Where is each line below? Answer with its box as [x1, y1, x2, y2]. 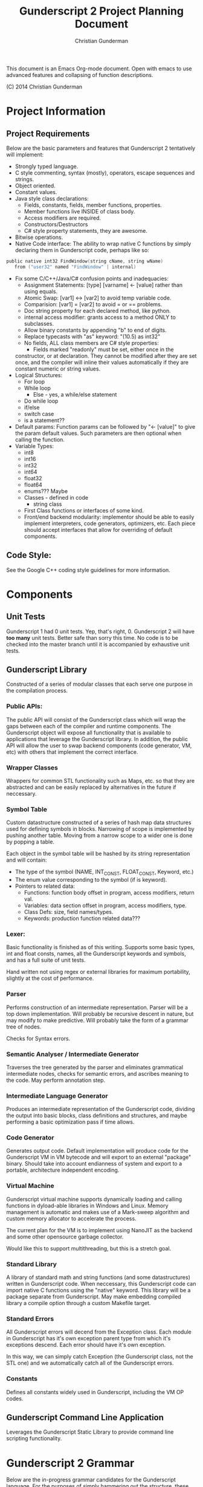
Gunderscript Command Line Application [6, 1412, 164, 1423]
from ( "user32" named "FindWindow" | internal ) [14, 264, 137, 270]
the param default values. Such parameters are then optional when [14, 429, 182, 437]
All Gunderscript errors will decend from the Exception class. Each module [6, 1328, 192, 1335]
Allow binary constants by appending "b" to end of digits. [24, 326, 167, 334]
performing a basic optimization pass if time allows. [6, 1118, 135, 1126]
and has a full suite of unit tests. [6, 956, 86, 964]
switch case [24, 410, 54, 417]
